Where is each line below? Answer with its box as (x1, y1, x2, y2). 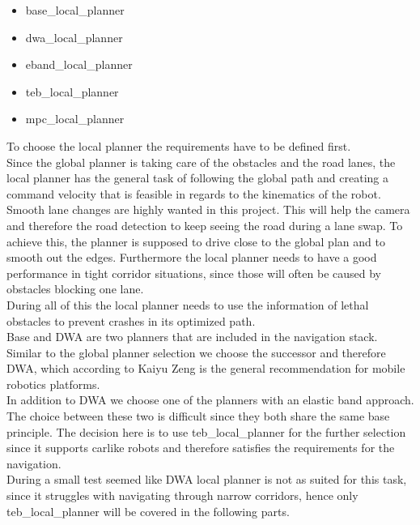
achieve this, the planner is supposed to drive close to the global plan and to (6, 233, 385, 250)
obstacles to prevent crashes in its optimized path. (6, 312, 256, 329)
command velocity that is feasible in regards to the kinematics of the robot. (6, 185, 381, 202)
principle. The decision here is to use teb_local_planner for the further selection (6, 423, 406, 440)
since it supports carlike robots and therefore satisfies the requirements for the (6, 439, 395, 456)
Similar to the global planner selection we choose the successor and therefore (6, 344, 386, 361)
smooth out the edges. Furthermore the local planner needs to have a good (6, 249, 377, 266)
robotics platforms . (6, 375, 100, 392)
